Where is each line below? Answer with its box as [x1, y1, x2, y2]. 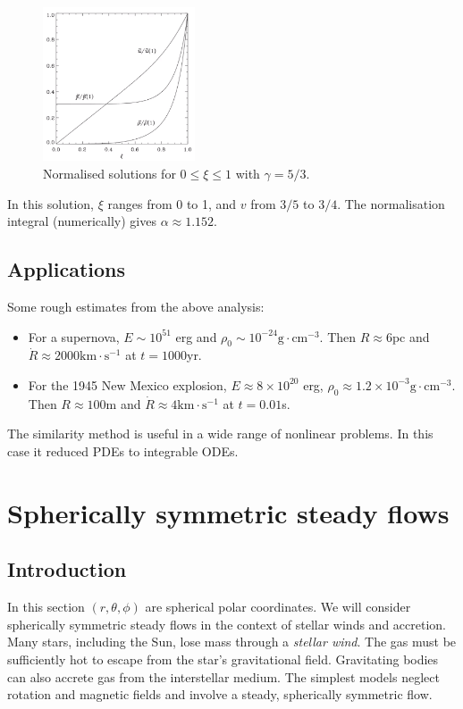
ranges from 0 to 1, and [107, 194, 237, 213]
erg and [175, 327, 217, 346]
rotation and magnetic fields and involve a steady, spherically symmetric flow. [7, 685, 433, 704]
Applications [7, 255, 126, 283]
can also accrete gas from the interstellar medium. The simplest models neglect [7, 667, 440, 686]
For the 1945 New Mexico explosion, [28, 375, 227, 394]
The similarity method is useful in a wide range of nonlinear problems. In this [7, 424, 434, 443]
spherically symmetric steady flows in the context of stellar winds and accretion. [7, 614, 446, 633]
